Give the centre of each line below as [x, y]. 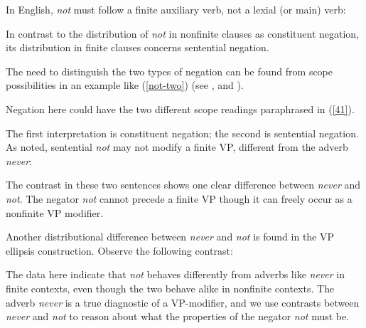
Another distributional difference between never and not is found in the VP [170, 237]
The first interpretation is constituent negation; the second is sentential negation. [182, 133]
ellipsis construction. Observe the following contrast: [119, 250]
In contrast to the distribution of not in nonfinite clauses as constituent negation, [183, 33]
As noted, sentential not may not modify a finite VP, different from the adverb [177, 147]
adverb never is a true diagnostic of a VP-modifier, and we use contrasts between [183, 302]
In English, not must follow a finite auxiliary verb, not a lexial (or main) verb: [176, 9]
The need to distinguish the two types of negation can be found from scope [169, 71]
